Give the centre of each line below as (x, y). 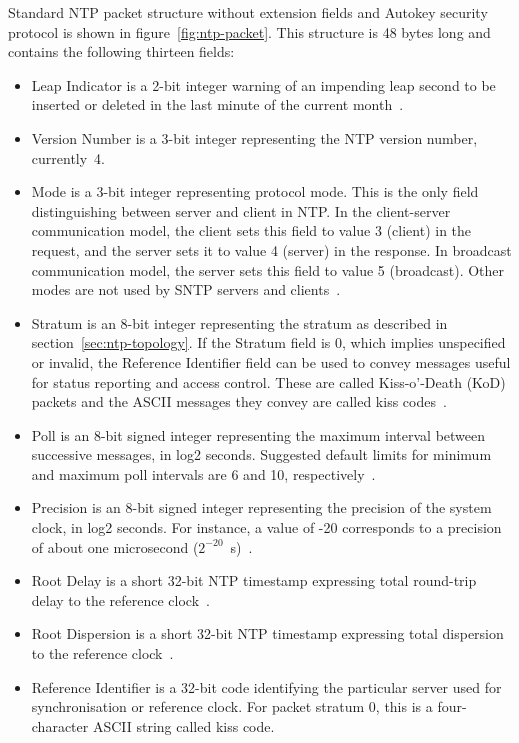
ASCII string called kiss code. (183, 725)
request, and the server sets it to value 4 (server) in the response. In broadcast (271, 249)
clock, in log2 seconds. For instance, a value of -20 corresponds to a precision (266, 527)
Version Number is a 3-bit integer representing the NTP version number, (254, 137)
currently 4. (68, 157)
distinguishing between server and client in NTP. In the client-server (241, 210)
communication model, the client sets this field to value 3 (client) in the (251, 230)
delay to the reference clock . (120, 599)
